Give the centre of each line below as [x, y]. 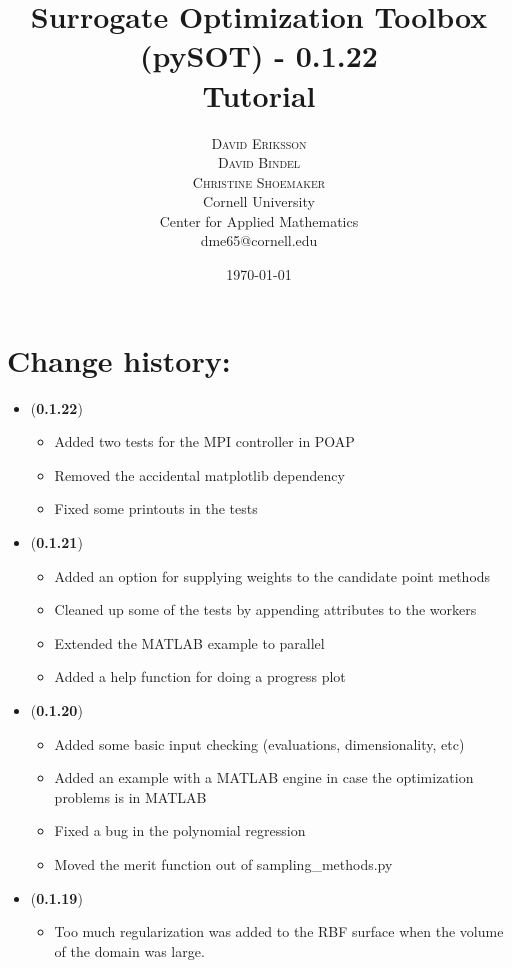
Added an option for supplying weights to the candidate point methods [272, 575]
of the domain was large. [129, 950]
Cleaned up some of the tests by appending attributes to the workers [265, 609]
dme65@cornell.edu [259, 240]
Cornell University [259, 201]
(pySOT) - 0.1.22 [259, 55]
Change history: [119, 359]
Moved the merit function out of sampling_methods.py [223, 863]
